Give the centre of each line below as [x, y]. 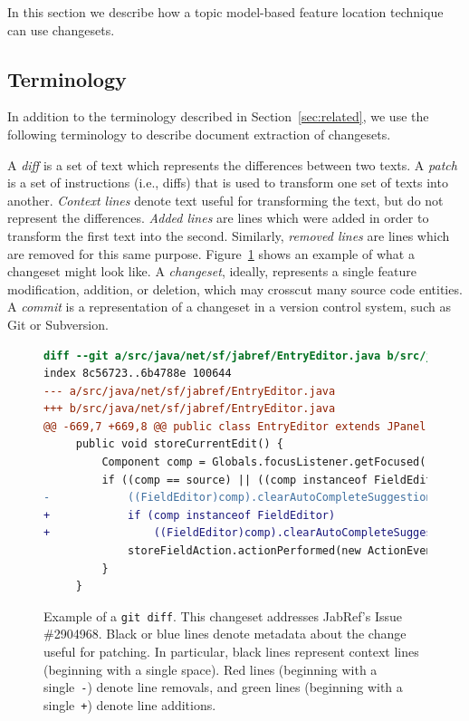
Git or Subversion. [58, 324]
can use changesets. [61, 29]
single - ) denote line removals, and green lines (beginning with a [223, 687]
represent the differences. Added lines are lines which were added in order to [218, 218]
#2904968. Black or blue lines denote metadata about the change [225, 634]
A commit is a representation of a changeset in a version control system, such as [229, 307]
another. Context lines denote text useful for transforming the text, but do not [225, 200]
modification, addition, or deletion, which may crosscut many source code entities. [235, 288]
